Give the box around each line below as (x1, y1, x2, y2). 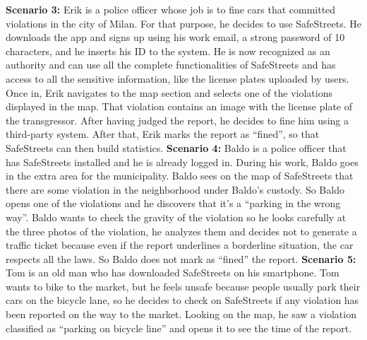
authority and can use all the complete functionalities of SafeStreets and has (6, 57, 336, 72)
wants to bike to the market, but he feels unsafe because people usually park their (6, 279, 361, 293)
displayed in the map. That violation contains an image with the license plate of (6, 99, 353, 114)
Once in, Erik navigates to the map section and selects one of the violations (6, 85, 332, 100)
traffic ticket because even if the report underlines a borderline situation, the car (6, 238, 354, 252)
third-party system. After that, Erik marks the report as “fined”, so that (6, 127, 320, 141)
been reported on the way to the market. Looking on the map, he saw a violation (6, 307, 356, 322)
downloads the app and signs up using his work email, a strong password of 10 (6, 30, 345, 45)
